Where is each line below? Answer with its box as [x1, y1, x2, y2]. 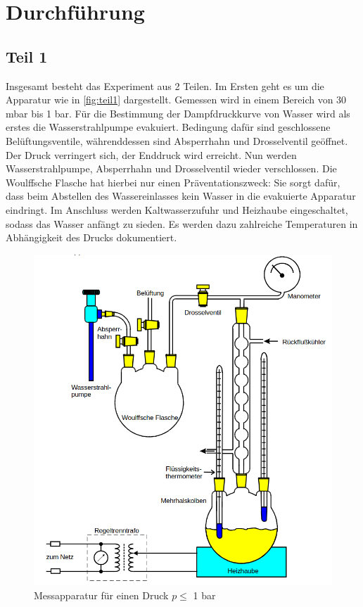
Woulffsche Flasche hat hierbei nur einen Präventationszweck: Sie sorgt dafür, [6, 174, 340, 189]
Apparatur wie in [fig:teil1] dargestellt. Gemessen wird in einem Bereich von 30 [6, 92, 347, 107]
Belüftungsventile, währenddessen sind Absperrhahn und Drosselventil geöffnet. [6, 133, 348, 148]
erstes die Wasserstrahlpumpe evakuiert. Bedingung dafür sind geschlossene [6, 120, 331, 134]
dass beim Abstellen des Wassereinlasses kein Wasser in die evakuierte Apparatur [6, 189, 356, 203]
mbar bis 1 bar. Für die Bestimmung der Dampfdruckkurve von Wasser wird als [6, 106, 350, 120]
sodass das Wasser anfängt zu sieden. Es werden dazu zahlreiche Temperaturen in [6, 216, 358, 231]
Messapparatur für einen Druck [34, 587, 169, 602]
